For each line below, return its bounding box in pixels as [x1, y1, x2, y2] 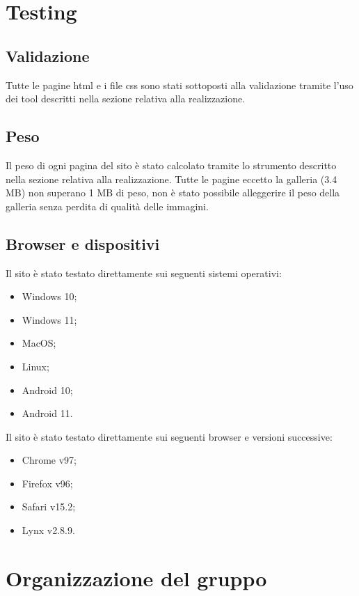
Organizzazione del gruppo [6, 563, 267, 592]
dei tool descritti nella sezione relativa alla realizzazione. [6, 91, 246, 106]
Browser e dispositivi [6, 233, 160, 254]
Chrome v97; [22, 453, 77, 467]
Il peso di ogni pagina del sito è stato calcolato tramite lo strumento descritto [6, 157, 337, 172]
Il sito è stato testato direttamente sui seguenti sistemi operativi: [6, 265, 282, 280]
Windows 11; [22, 312, 77, 327]
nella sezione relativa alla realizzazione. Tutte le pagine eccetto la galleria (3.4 [6, 171, 337, 186]
